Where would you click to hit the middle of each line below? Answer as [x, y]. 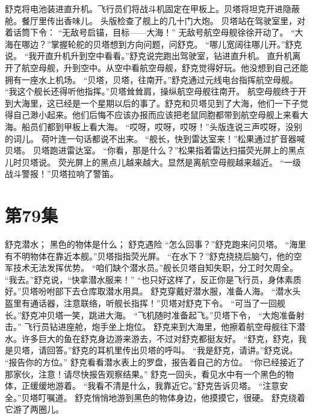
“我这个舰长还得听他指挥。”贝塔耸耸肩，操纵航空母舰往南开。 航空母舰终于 [151, 91]
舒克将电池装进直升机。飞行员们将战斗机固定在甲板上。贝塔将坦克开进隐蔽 [152, 8]
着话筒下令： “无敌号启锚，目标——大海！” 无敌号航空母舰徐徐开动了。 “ [150, 32]
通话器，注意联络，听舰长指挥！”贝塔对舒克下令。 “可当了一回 [153, 303]
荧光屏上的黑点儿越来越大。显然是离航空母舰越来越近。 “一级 [179, 162]
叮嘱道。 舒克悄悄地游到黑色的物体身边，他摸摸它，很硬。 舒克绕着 [172, 397]
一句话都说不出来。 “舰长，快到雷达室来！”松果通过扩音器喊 [186, 138]
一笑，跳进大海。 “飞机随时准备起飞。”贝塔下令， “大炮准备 [180, 315]
